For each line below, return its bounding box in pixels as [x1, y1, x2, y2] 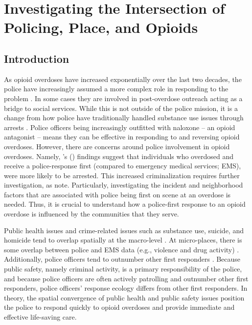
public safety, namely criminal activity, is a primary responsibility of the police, [4, 264, 242, 274]
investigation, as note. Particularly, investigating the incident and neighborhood [4, 180, 243, 190]
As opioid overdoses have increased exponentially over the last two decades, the [4, 74, 242, 84]
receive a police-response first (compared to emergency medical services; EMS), [4, 161, 241, 171]
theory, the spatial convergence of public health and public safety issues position [4, 292, 245, 302]
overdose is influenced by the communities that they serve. [4, 209, 179, 219]
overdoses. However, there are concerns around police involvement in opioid [4, 141, 230, 151]
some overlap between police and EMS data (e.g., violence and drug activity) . [4, 244, 239, 254]
